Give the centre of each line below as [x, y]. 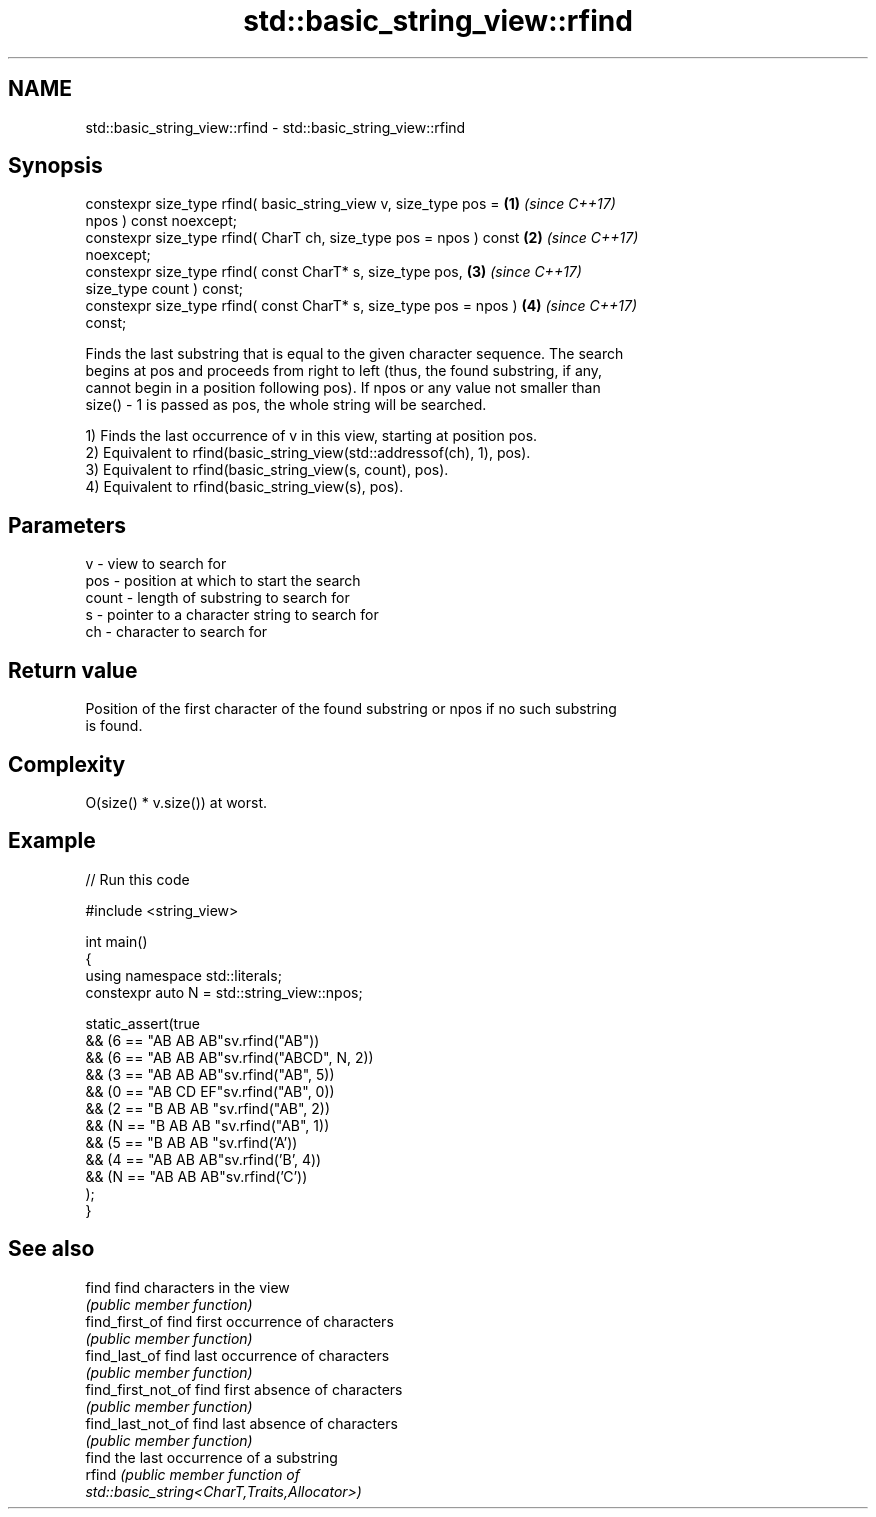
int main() [116, 941]
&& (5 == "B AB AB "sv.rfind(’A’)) [191, 1142]
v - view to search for [156, 564]
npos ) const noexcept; [161, 221]
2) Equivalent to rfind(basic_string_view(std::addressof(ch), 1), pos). [308, 453]
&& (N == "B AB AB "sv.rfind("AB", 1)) [207, 1125]
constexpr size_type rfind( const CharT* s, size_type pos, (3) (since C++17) [333, 272]
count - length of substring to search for [217, 598]
